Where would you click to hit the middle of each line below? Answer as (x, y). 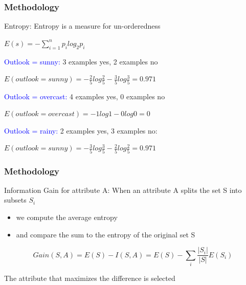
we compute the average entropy (67, 217)
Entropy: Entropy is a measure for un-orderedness (82, 26)
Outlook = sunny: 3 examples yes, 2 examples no (81, 61)
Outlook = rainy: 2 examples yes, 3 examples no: (81, 130)
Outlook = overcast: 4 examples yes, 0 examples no (85, 96)
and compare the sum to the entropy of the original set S (106, 234)
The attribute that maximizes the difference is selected (90, 278)
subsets (15, 200)
